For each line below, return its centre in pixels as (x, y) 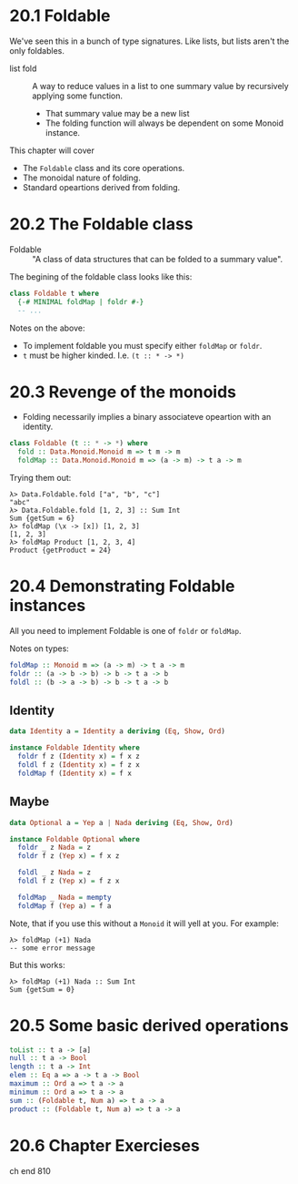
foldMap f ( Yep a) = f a (65, 906)
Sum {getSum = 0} (42, 989)
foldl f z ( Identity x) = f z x (79, 765)
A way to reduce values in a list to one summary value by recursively (160, 86)
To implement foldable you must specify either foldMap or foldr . (142, 345)
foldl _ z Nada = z (55, 873)
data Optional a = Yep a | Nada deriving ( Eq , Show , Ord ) (121, 822)
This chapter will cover (52, 150)
